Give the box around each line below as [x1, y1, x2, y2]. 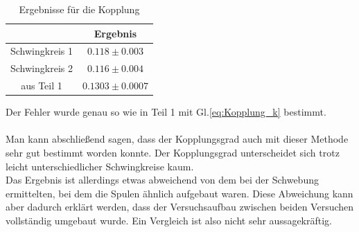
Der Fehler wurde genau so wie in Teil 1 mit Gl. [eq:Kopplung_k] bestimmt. [6, 105, 326, 119]
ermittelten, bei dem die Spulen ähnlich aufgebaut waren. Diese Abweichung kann [6, 186, 353, 200]
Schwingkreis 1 [10, 44, 73, 58]
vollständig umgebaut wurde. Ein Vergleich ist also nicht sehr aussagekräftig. [6, 213, 333, 227]
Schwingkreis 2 [10, 61, 73, 75]
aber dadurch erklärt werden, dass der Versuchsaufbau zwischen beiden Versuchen [6, 199, 354, 214]
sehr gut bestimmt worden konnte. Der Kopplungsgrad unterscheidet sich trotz [6, 145, 340, 159]
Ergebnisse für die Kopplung [19, 2, 140, 16]
